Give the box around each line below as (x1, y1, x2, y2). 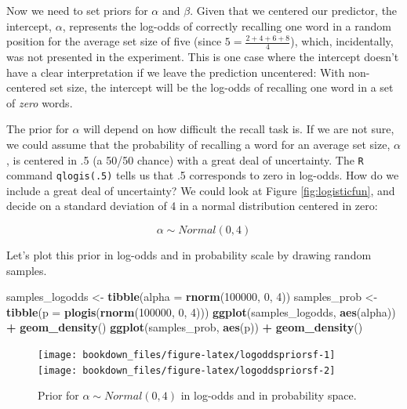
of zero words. (6, 94, 73, 110)
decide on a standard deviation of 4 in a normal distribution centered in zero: (6, 197, 378, 214)
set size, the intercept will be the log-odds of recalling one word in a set (49, 79, 394, 96)
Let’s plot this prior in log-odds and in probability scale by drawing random (6, 247, 372, 263)
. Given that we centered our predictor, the (190, 2, 398, 18)
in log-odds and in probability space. (180, 387, 357, 404)
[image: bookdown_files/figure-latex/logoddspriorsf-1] (38, 349, 336, 361)
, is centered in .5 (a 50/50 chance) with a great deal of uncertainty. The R (6, 151, 364, 168)
